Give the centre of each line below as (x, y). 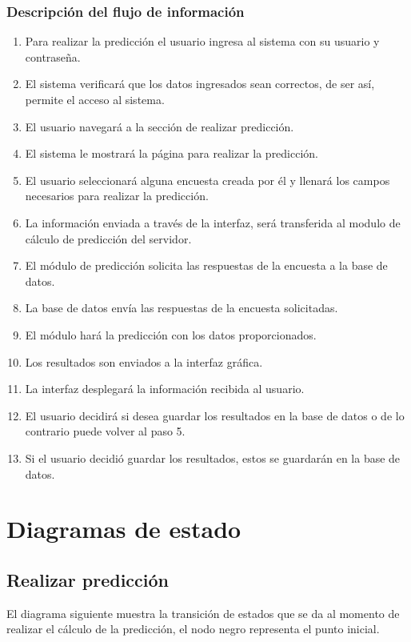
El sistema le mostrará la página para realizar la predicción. (172, 153)
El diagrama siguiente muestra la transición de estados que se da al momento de (203, 613)
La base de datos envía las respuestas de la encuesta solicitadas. (182, 308)
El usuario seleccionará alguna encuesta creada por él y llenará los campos (207, 180)
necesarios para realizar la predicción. (117, 196)
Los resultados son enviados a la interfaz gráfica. (144, 361)
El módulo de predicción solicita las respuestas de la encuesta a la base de (206, 265)
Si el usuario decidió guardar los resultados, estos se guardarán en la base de (213, 457)
